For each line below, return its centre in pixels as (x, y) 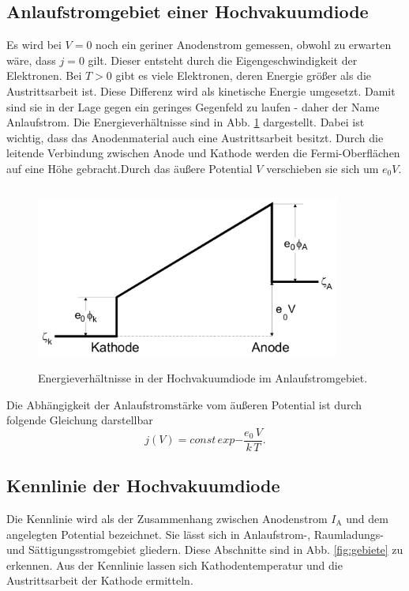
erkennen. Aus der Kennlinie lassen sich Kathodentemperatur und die (174, 565)
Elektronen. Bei (44, 75)
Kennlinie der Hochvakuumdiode (143, 486)
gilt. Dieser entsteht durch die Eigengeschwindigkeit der (223, 60)
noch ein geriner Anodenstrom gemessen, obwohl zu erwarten (244, 45)
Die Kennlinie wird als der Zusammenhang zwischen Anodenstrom (167, 518)
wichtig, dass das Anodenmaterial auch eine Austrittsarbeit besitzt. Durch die (195, 137)
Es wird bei (34, 45)
